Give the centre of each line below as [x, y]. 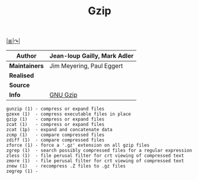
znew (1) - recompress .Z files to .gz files [66, 166]
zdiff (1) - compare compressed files [55, 140]
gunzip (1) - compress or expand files [55, 109]
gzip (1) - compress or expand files [55, 119]
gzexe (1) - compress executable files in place [69, 114]
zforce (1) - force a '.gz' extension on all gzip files [78, 146]
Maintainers [27, 66]
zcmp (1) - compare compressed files [55, 135]
